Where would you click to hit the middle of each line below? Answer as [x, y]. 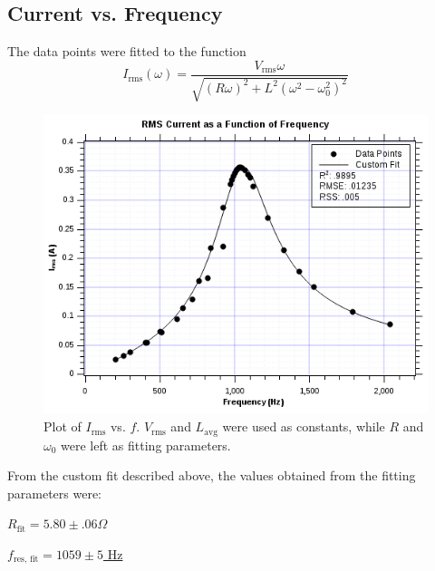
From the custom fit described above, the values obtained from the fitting [212, 475]
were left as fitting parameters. [146, 445]
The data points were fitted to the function [127, 51]
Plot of [63, 426]
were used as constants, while [304, 426]
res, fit [26, 560]
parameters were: [55, 493]
